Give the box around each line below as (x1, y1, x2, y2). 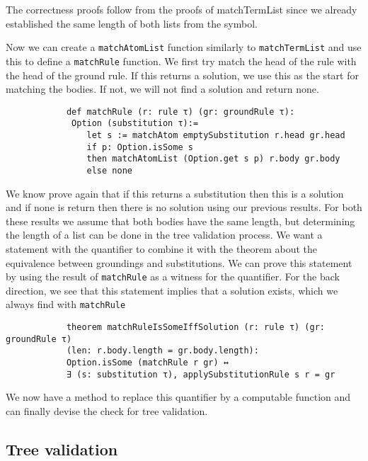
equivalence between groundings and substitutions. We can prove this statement (6, 255, 352, 270)
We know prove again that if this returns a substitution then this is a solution (6, 186, 344, 200)
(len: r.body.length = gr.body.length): (66, 346, 259, 356)
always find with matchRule (6, 297, 126, 312)
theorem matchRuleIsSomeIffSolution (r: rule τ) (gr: (66, 322, 326, 333)
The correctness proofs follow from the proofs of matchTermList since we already (6, 2, 357, 16)
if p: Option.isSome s (86, 142, 193, 152)
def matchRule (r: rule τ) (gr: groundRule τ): (66, 106, 295, 117)
